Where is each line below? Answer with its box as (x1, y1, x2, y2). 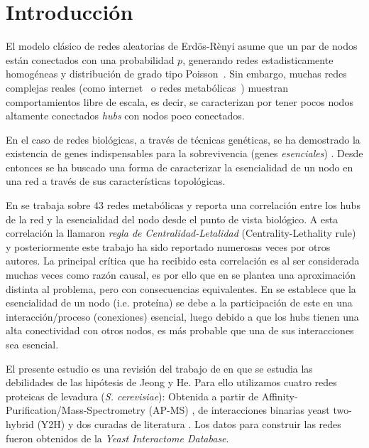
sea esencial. (6, 337, 59, 351)
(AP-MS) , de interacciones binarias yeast (148, 402, 330, 417)
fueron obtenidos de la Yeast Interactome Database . (6, 430, 229, 445)
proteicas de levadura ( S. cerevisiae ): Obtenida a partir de (6, 388, 258, 403)
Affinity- (261, 388, 298, 403)
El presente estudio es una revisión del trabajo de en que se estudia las (6, 361, 313, 375)
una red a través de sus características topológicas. (6, 174, 226, 188)
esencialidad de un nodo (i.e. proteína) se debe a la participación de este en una (6, 295, 353, 310)
